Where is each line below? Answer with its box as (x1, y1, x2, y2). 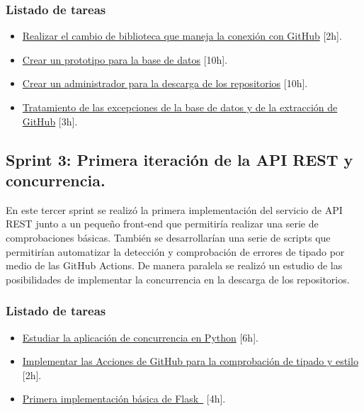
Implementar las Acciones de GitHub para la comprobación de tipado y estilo (22, 354, 358, 368)
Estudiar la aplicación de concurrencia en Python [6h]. (22, 330, 258, 344)
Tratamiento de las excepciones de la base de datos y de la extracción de (22, 100, 338, 114)
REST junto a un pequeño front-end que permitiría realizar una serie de (6, 216, 319, 231)
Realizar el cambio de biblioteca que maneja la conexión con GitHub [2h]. (22, 28, 342, 43)
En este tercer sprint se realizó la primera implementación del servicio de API (6, 202, 343, 217)
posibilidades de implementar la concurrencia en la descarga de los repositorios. (6, 271, 350, 286)
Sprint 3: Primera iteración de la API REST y (6, 148, 353, 170)
